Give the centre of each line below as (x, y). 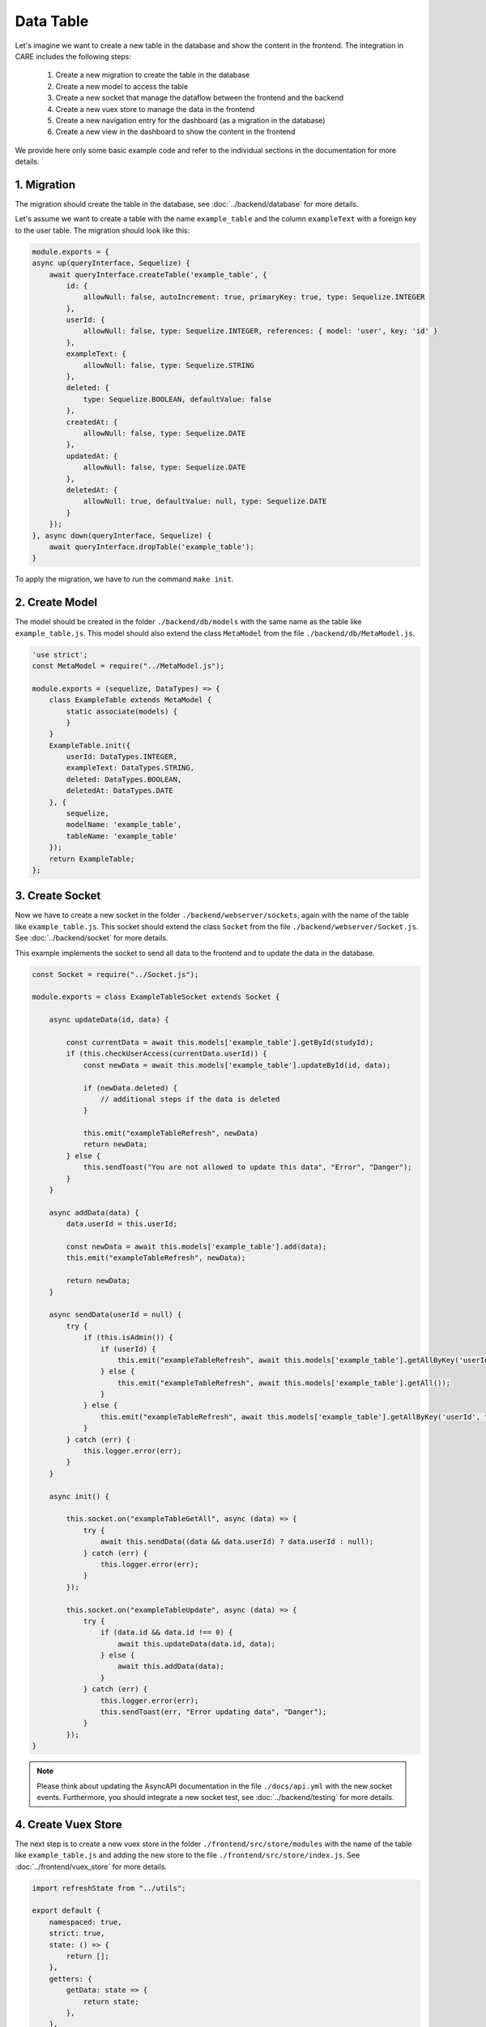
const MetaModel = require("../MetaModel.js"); (128, 666)
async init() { (79, 1496)
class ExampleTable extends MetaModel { (130, 700)
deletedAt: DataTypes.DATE (119, 791)
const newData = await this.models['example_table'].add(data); (196, 1247)
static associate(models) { (122, 711)
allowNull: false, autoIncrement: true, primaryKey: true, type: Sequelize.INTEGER (254, 297)
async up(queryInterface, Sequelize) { (111, 263)
